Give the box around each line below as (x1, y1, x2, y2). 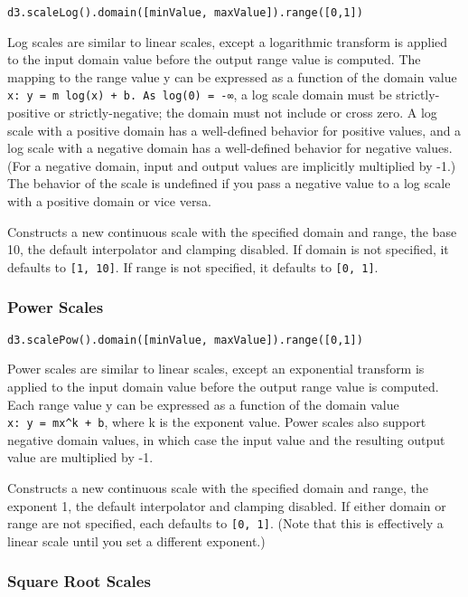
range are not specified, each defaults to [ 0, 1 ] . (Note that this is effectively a (7, 514, 444, 533)
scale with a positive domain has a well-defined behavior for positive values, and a (7, 120, 462, 139)
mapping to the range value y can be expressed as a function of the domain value (7, 67, 457, 86)
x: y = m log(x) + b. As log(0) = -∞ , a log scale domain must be (7, 85, 392, 104)
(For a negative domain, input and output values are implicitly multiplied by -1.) (7, 156, 456, 175)
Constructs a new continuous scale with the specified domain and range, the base (7, 222, 457, 241)
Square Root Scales (7, 570, 151, 592)
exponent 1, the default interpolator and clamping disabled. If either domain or (7, 496, 446, 515)
